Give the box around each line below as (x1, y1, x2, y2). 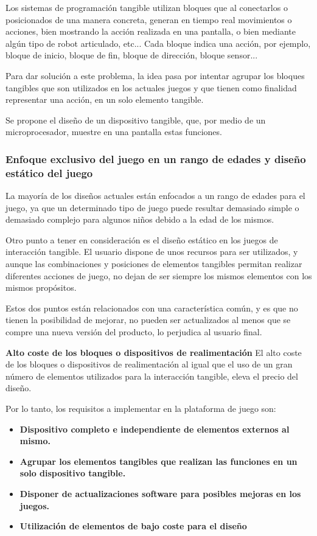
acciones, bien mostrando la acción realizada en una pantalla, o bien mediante (5, 25, 296, 38)
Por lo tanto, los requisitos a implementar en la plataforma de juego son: (5, 402, 276, 414)
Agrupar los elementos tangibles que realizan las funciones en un (19, 454, 298, 467)
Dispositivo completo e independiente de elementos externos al (19, 422, 290, 435)
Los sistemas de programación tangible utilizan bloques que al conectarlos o (5, 1, 288, 13)
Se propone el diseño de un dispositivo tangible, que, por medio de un (5, 113, 266, 126)
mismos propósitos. (5, 281, 77, 294)
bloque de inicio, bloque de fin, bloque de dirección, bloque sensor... (5, 49, 258, 61)
